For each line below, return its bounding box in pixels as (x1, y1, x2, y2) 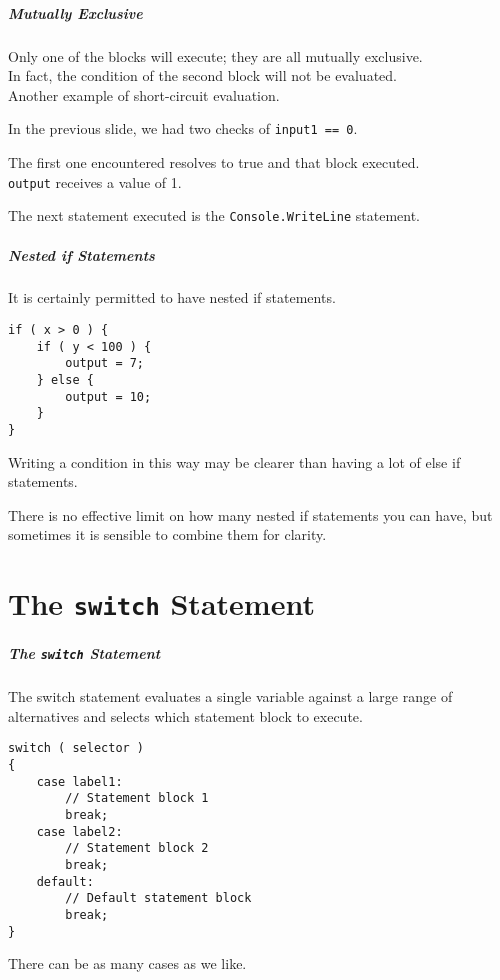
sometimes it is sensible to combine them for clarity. (8, 524, 327, 545)
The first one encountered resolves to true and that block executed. (8, 152, 420, 172)
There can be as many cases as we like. (8, 953, 247, 974)
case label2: (36, 824, 123, 839)
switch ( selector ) (8, 741, 145, 756)
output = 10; (65, 389, 152, 404)
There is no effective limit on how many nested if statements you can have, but (8, 504, 493, 525)
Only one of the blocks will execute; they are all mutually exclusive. (8, 45, 423, 66)
